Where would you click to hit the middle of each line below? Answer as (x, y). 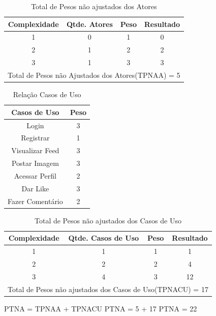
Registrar (35, 138)
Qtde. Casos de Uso (104, 238)
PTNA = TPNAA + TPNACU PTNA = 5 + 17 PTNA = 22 (101, 308)
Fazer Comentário (35, 201)
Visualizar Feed (35, 150)
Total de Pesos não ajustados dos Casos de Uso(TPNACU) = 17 (108, 289)
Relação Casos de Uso (47, 94)
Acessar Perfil (35, 175)
